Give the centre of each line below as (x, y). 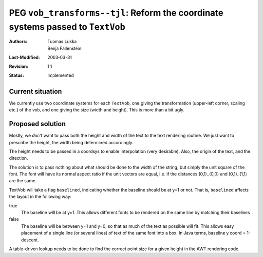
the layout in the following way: (40, 197)
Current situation (36, 91)
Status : (17, 75)
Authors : (18, 42)
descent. (30, 240)
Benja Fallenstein (65, 48)
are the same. (23, 181)
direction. (19, 158)
